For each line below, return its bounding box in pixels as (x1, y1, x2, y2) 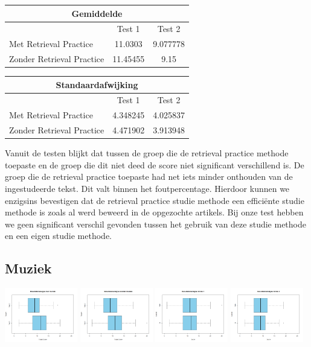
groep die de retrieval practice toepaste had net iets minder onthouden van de (5, 170, 293, 183)
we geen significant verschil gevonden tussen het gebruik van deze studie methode (5, 217, 306, 230)
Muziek (5, 259, 52, 278)
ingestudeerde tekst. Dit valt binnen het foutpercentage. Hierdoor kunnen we (5, 182, 290, 195)
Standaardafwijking (56, 78, 138, 91)
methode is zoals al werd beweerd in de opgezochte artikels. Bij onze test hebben (5, 206, 304, 218)
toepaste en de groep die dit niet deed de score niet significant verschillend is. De (5, 158, 304, 171)
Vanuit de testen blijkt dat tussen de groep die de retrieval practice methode (5, 147, 289, 159)
